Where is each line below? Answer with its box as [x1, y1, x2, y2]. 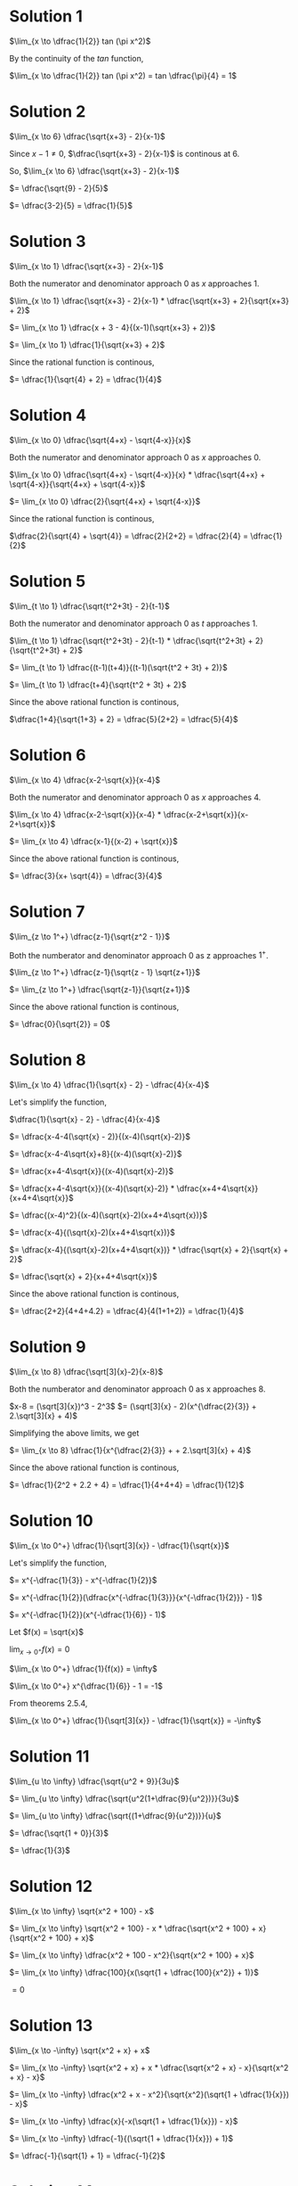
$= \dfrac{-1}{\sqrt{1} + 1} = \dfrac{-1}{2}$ [9, 2150, 166, 2161]
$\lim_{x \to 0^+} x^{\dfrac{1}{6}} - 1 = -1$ [9, 1681, 163, 1691]
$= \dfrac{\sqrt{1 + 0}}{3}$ [9, 1828, 109, 1838]
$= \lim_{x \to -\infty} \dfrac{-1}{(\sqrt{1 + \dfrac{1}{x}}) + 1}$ [9, 2133, 234, 2143]
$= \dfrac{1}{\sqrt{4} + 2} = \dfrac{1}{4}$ [9, 374, 163, 384]
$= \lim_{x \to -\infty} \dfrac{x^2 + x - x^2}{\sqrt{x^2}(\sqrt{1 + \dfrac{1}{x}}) [9, 2089, 290, 2100]
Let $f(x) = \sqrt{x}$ [9, 1627, 85, 1638]
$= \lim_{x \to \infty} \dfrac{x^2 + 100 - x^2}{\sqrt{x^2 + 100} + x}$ [9, 1950, 255, 1960]
